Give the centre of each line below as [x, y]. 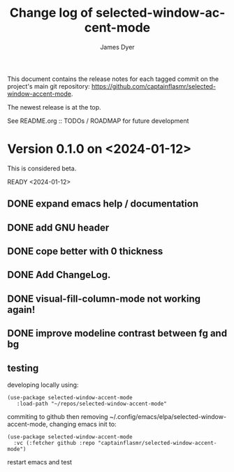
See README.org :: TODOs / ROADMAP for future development [98, 121]
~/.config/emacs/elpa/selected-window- [168, 417]
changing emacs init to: [83, 425]
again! [21, 310]
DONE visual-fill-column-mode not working [104, 298]
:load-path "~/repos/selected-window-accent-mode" [92, 404]
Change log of [51, 13]
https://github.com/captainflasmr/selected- [154, 86]
